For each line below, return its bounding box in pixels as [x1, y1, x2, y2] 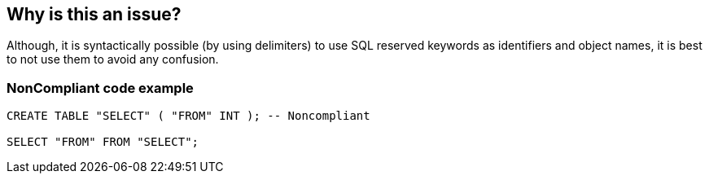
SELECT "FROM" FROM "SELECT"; [7, 135, 199, 149]
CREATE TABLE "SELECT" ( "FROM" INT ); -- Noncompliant [7, 109, 370, 123]
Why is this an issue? [7, 4, 182, 24]
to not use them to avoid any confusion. [7, 52, 219, 67]
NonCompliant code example [7, 79, 194, 96]
